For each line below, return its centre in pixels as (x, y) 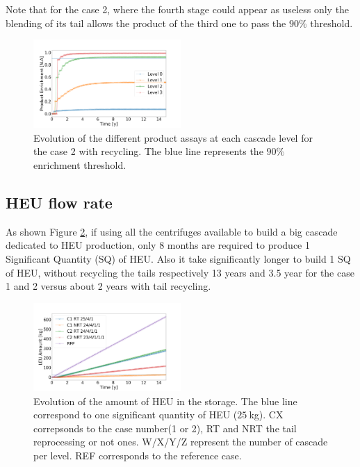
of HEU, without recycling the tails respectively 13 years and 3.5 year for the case (180, 272)
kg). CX (266, 415)
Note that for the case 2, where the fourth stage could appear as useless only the (178, 9)
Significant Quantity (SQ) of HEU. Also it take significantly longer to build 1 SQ (178, 259)
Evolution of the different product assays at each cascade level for (173, 137)
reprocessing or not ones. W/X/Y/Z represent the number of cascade (181, 442)
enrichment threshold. (80, 165)
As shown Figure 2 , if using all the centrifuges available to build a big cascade (172, 231)
